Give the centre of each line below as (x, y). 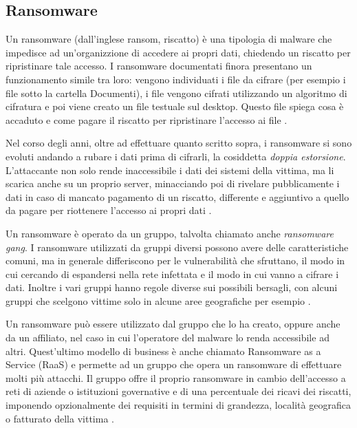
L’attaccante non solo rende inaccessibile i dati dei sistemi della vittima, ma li (170, 170)
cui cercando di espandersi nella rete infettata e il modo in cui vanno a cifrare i (172, 274)
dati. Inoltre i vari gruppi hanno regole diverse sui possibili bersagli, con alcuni (172, 287)
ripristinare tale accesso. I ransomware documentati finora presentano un (159, 66)
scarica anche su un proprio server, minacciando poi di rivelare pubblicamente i (173, 183)
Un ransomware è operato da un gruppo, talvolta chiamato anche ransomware (170, 233)
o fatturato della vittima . (60, 418)
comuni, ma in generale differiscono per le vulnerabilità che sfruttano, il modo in (175, 260)
